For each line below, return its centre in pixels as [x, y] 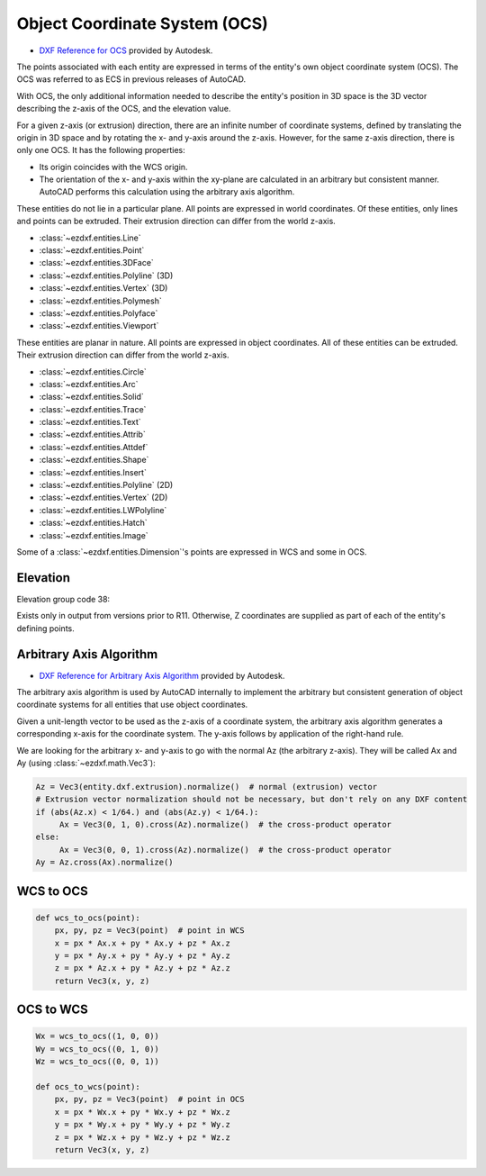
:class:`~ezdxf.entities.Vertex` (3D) [103, 288]
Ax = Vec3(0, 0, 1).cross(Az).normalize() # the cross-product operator [225, 850]
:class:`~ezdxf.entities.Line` [90, 238]
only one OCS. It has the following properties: [101, 150]
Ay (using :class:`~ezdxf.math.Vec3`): [86, 763]
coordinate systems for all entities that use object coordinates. [132, 705]
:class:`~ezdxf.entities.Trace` [93, 409]
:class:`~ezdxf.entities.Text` [90, 422]
